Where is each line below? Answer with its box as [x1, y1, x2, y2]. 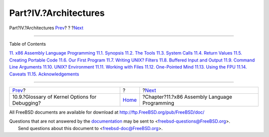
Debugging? [12, 99, 41, 106]
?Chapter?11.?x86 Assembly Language [142, 93, 233, 100]
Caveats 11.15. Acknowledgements [9, 71, 79, 77]
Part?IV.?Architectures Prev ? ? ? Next [9, 25, 84, 31]
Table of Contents [9, 41, 46, 47]
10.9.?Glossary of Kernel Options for [12, 93, 97, 100]
